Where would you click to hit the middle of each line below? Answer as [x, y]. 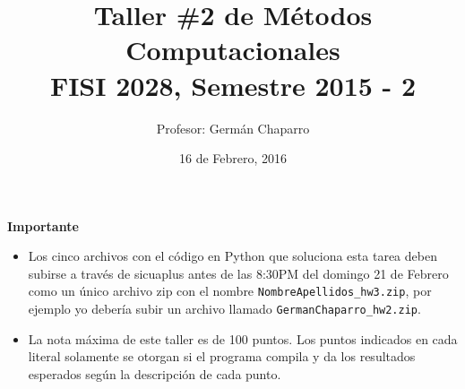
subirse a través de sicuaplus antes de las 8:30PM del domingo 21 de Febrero [238, 273]
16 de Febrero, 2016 [233, 158]
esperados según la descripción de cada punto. [155, 373]
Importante [43, 225]
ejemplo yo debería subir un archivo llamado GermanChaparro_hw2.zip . [224, 309]
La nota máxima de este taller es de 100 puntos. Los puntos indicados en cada [243, 338]
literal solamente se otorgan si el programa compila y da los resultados [222, 356]
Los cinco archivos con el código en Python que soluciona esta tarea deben [232, 256]
